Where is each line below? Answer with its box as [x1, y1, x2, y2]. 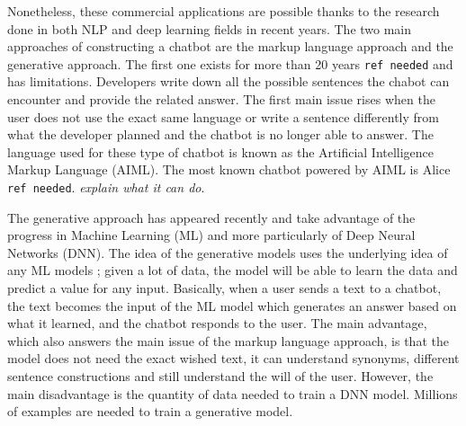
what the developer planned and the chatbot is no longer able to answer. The [7, 125, 434, 144]
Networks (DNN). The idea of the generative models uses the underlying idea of [7, 243, 448, 262]
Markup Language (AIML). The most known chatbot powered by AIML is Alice [7, 160, 451, 179]
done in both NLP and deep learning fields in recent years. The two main [7, 19, 412, 38]
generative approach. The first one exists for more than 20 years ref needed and [7, 54, 453, 73]
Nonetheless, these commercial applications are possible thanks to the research [7, 2, 440, 20]
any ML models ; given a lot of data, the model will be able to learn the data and [7, 261, 458, 280]
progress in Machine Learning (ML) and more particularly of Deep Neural [7, 226, 416, 244]
